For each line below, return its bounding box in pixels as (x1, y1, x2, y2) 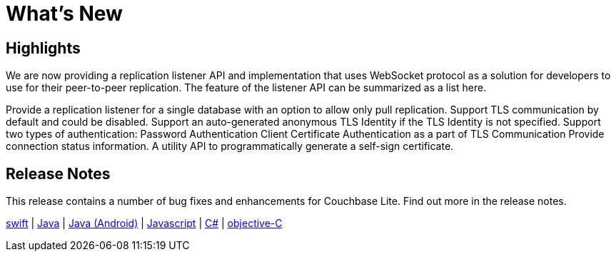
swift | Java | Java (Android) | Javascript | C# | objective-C (6, 217, 283, 230)
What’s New (6, 1, 123, 26)
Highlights (6, 39, 81, 57)
